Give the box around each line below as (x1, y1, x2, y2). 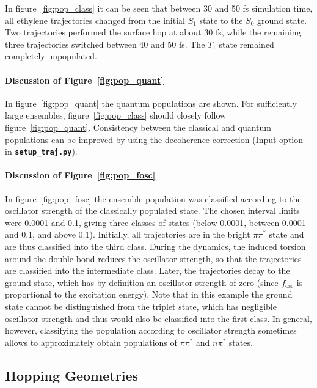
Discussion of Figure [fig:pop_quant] (5, 73, 164, 86)
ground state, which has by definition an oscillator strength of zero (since (5, 276, 279, 288)
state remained (219, 37, 274, 50)
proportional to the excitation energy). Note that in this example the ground (5, 288, 293, 301)
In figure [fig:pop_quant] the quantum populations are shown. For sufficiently (5, 97, 297, 109)
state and (269, 228, 304, 241)
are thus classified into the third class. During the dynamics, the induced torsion (5, 240, 306, 252)
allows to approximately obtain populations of (5, 335, 177, 348)
